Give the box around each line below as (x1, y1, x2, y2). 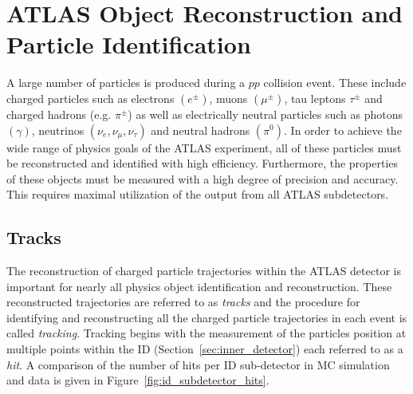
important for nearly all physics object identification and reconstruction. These (6, 278, 392, 294)
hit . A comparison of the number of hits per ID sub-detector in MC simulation (6, 356, 390, 372)
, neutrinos (31, 121, 85, 138)
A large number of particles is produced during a (6, 74, 246, 91)
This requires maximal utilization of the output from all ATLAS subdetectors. (6, 186, 389, 203)
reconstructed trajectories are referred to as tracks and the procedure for (6, 294, 360, 310)
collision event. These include (263, 74, 407, 91)
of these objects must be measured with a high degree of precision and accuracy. (6, 170, 399, 187)
